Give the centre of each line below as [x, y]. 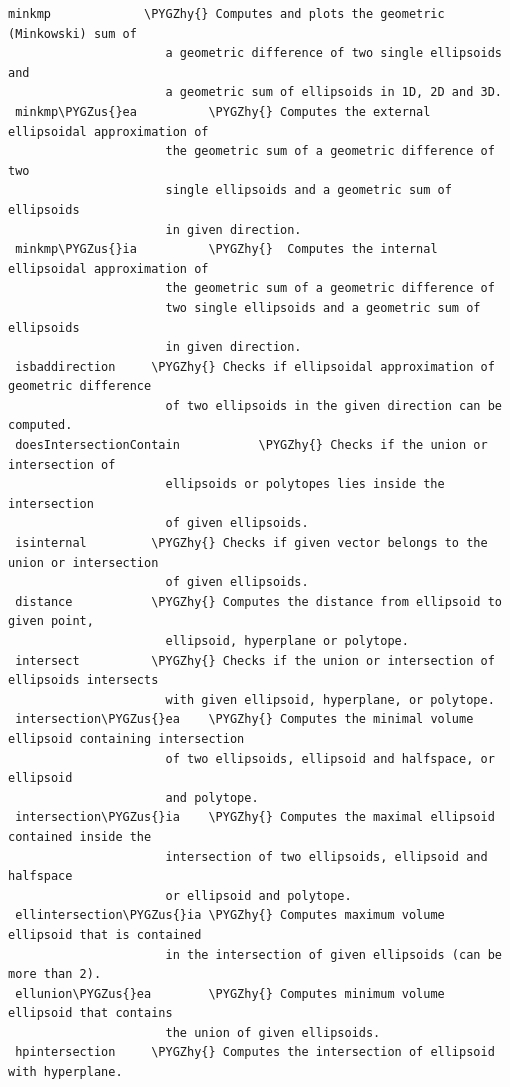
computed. [40, 425]
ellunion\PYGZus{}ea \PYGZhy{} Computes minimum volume [230, 993]
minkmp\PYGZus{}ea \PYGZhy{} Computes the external [223, 111]
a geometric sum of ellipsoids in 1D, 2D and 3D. [333, 92]
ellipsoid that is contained [105, 934]
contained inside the [80, 836]
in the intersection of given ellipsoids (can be [333, 954]
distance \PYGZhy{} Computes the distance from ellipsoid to [258, 601]
